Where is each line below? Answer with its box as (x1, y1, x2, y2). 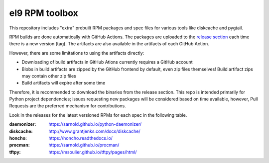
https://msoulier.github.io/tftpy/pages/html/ (48, 149, 137, 155)
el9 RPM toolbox (9, 7, 78, 18)
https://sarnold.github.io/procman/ (48, 142, 120, 148)
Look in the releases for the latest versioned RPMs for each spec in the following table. (9, 112, 187, 118)
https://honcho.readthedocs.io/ (48, 135, 113, 141)
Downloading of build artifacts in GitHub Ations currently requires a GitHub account (21, 59, 193, 65)
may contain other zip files (21, 73, 77, 79)
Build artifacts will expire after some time (21, 80, 106, 86)
